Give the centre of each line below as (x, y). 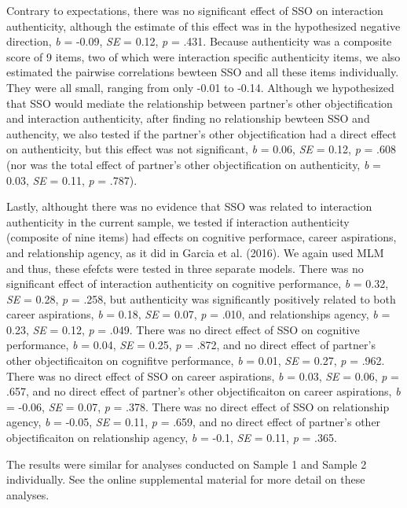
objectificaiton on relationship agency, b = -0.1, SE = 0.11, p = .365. (172, 438)
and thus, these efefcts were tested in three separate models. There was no (185, 268)
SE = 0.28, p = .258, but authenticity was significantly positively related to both (201, 298)
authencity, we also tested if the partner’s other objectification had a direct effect (202, 133)
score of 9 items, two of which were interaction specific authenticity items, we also (203, 56)
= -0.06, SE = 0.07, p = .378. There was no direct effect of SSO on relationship (198, 406)
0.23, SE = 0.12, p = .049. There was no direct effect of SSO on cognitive (183, 329)
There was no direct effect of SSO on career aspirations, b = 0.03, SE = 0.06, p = (203, 375)
